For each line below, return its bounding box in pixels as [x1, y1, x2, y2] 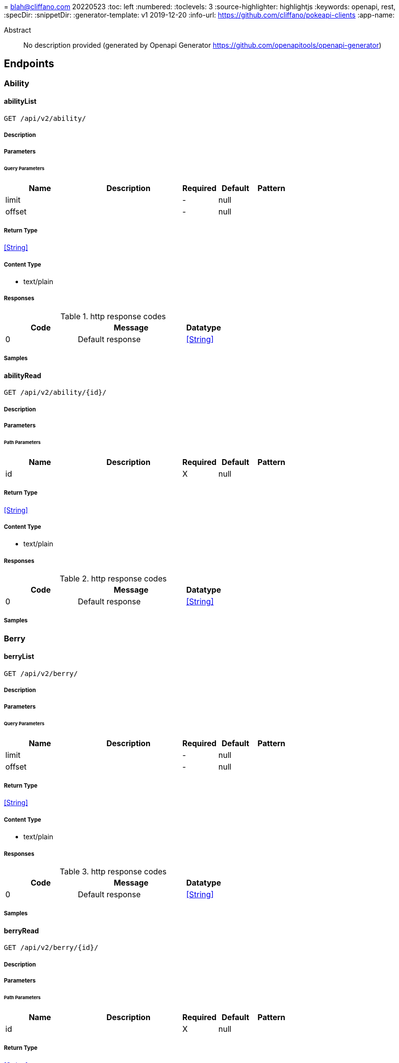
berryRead [4, 926, 39, 935]
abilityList [4, 97, 36, 106]
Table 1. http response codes [60, 311, 166, 321]
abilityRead [4, 371, 41, 380]
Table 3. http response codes [59, 866, 167, 876]
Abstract [4, 26, 31, 34]
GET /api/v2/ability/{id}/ [4, 388, 107, 397]
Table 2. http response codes [59, 574, 167, 584]
